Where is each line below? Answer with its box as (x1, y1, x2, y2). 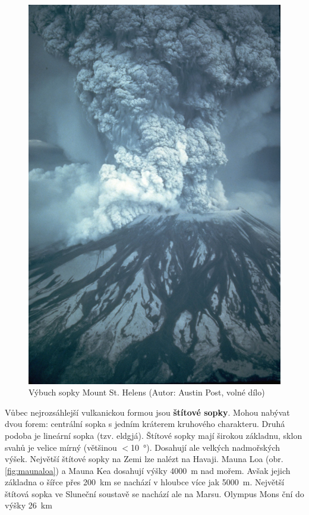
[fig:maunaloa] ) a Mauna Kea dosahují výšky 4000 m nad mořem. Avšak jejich (5, 464, 291, 476)
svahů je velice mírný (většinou (5, 441, 117, 453)
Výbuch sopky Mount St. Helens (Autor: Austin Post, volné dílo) (29, 386, 265, 398)
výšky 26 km (5, 499, 52, 511)
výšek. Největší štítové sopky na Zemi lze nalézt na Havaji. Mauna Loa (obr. (5, 453, 283, 465)
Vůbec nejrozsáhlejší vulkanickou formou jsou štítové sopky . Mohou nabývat (5, 406, 290, 418)
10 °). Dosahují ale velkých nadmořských (131, 441, 280, 453)
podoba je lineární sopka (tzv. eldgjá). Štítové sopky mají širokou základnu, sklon (5, 429, 302, 441)
